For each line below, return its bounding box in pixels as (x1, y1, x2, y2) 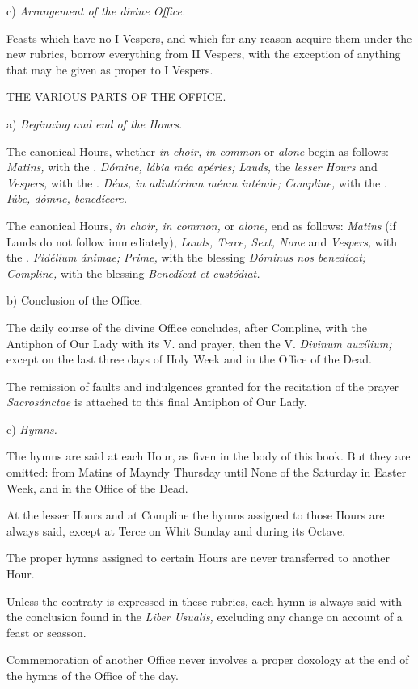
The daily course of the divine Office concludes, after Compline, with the (6, 318, 367, 335)
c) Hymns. (6, 420, 57, 437)
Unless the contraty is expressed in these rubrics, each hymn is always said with (6, 592, 402, 609)
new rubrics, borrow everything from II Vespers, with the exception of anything (6, 45, 401, 62)
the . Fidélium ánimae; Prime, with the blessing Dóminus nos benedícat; (6, 249, 366, 266)
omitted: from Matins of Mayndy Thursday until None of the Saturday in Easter (6, 464, 407, 481)
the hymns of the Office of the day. (6, 667, 179, 683)
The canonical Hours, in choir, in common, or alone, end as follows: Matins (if (6, 216, 396, 233)
